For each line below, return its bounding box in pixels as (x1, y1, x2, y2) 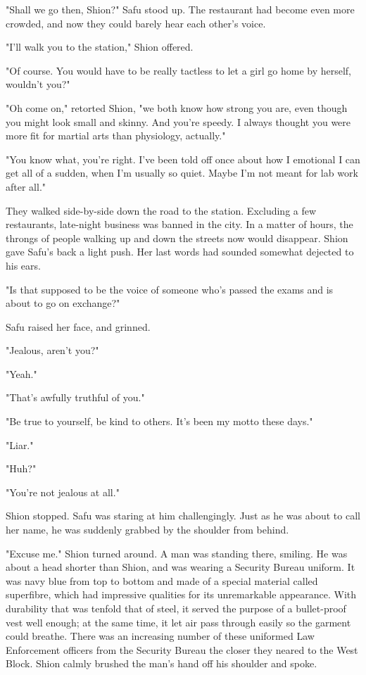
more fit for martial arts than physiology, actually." (6, 128, 226, 143)
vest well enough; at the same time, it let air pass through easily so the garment (6, 614, 351, 629)
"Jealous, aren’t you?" (6, 343, 99, 358)
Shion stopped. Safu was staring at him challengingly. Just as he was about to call (6, 508, 360, 523)
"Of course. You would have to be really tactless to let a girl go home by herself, (6, 63, 351, 77)
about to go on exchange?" (6, 296, 120, 310)
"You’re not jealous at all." (6, 484, 120, 499)
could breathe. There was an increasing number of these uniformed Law (6, 629, 315, 643)
